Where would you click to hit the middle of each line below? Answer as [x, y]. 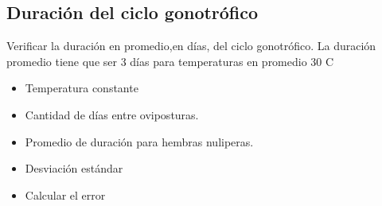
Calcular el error [65, 194]
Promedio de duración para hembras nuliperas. [139, 141]
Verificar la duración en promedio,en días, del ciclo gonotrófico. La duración [191, 46]
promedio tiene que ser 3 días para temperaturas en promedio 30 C [170, 61]
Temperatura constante [82, 88]
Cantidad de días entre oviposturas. [112, 114]
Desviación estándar [74, 168]
